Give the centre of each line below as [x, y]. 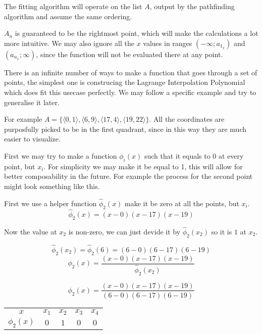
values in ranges [168, 43]
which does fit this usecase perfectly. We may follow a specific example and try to [130, 92]
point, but [20, 166]
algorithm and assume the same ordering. [68, 16]
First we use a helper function [50, 203]
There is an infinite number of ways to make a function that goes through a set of [131, 72]
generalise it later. [32, 102]
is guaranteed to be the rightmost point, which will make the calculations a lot [137, 33]
